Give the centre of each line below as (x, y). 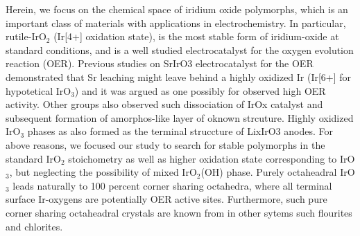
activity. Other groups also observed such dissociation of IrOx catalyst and (164, 104)
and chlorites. (34, 226)
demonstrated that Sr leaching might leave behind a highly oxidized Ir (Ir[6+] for (179, 76)
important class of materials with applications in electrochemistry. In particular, (176, 22)
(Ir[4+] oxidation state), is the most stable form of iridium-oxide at (196, 36)
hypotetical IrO (38, 90)
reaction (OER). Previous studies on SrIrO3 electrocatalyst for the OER (160, 63)
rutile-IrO (26, 36)
